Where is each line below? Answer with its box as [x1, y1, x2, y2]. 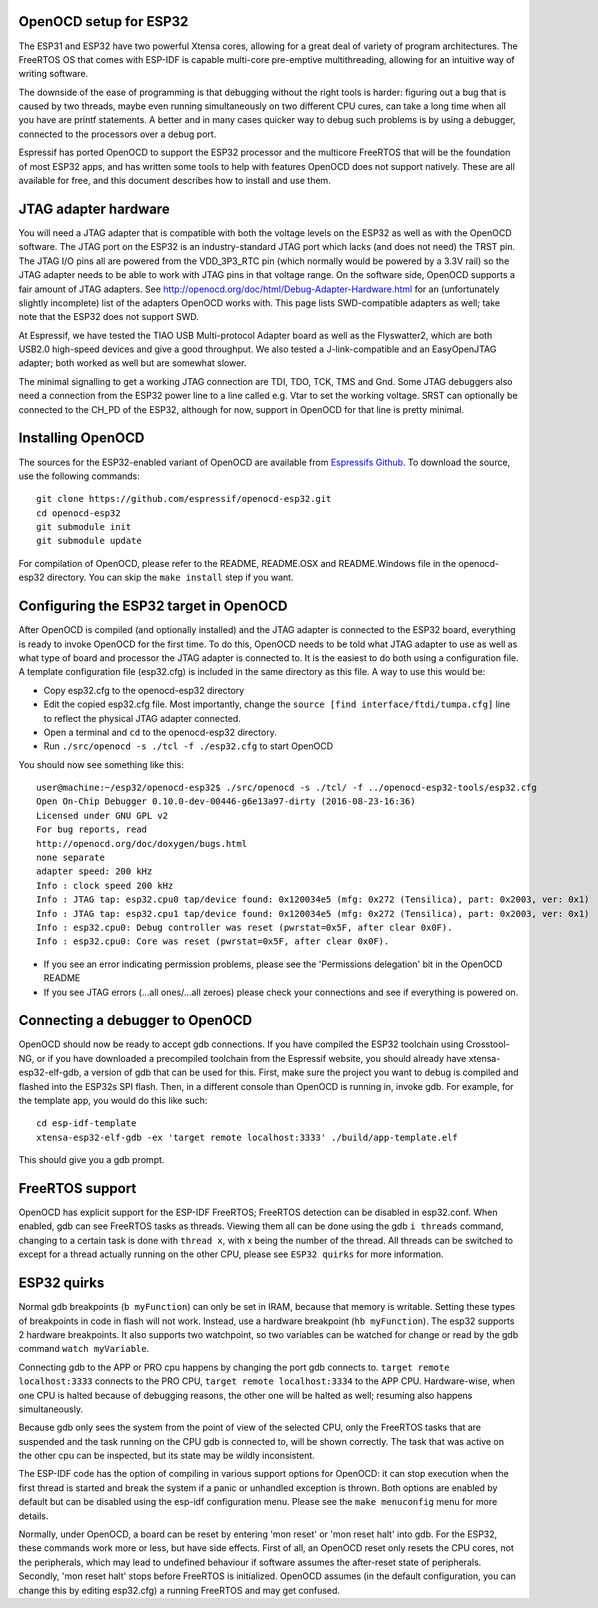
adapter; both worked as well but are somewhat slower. [18, 357, 247, 369]
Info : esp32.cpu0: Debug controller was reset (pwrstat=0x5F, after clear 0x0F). [36, 921, 453, 933]
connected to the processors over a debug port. [18, 128, 217, 140]
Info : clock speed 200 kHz [36, 880, 174, 891]
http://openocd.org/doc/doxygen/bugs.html [36, 838, 248, 849]
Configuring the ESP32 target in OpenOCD [18, 598, 288, 615]
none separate [36, 852, 105, 864]
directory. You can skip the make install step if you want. [46, 571, 294, 584]
